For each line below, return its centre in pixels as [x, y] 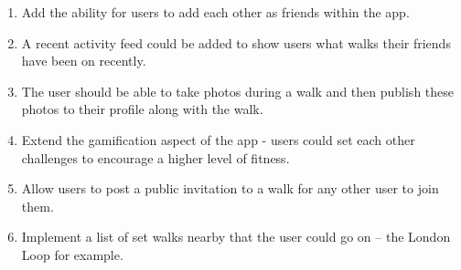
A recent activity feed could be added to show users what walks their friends [236, 42]
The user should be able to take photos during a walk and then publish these [238, 91]
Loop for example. [72, 254]
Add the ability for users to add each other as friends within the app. [215, 12]
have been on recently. [84, 61]
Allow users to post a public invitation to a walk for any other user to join [230, 188]
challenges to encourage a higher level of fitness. [155, 157]
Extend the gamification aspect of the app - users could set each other [218, 139]
